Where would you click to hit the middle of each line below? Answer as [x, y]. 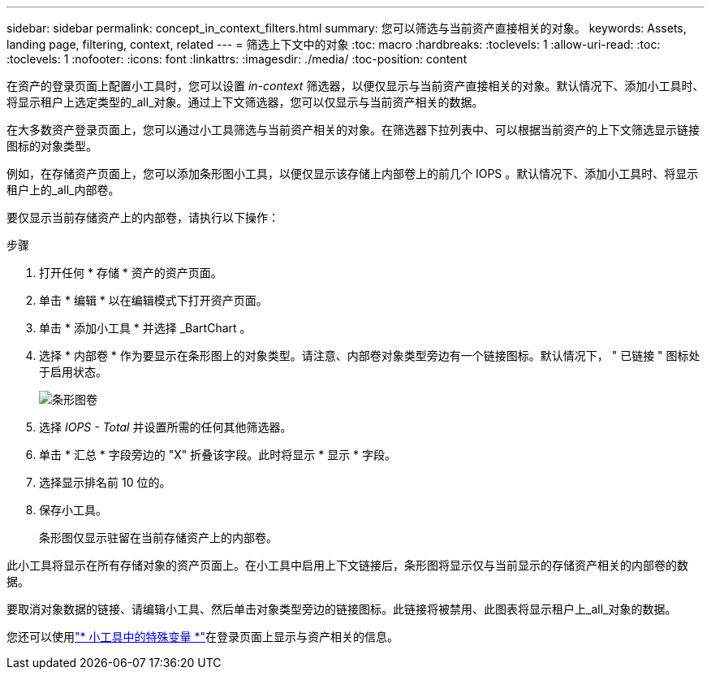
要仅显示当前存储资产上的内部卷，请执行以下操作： [143, 217]
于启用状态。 [73, 372]
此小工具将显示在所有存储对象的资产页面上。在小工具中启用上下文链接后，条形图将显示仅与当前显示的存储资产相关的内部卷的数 [347, 565]
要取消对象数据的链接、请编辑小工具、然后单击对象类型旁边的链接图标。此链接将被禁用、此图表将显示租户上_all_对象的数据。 [342, 609]
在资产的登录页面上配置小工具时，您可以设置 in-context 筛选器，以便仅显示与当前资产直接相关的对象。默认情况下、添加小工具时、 [355, 86]
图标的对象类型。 [52, 146]
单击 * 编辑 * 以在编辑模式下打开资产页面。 [153, 300]
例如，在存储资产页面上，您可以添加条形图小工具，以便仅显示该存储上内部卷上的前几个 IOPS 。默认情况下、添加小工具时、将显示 [353, 173]
